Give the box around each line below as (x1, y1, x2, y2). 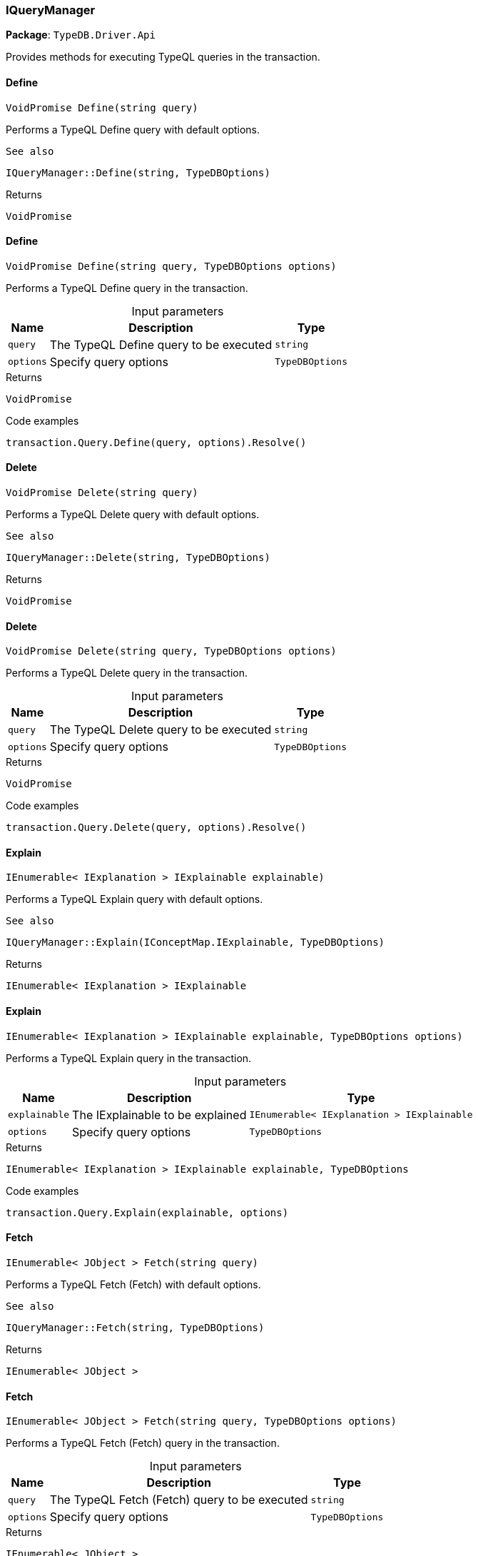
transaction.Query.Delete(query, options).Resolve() (6, 822, 307, 834)
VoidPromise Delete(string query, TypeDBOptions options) (6, 645, 337, 657)
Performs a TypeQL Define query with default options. (6, 123, 260, 136)
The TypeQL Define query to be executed (49, 337, 273, 352)
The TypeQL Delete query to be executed (49, 722, 272, 737)
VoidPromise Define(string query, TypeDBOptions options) (6, 260, 337, 272)
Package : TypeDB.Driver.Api (6, 29, 156, 41)
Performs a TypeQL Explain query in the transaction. (6, 1051, 252, 1064)
